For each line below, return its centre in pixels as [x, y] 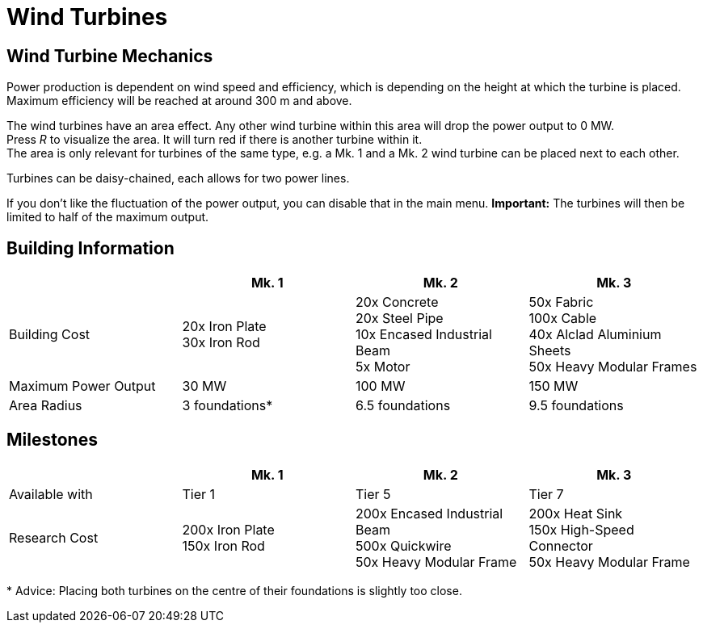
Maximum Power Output [82, 386]
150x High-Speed [581, 529]
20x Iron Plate [224, 327]
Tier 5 [373, 494]
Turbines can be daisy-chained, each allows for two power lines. [178, 178]
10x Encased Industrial [424, 335]
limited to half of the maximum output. [108, 217]
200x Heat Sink [576, 513]
